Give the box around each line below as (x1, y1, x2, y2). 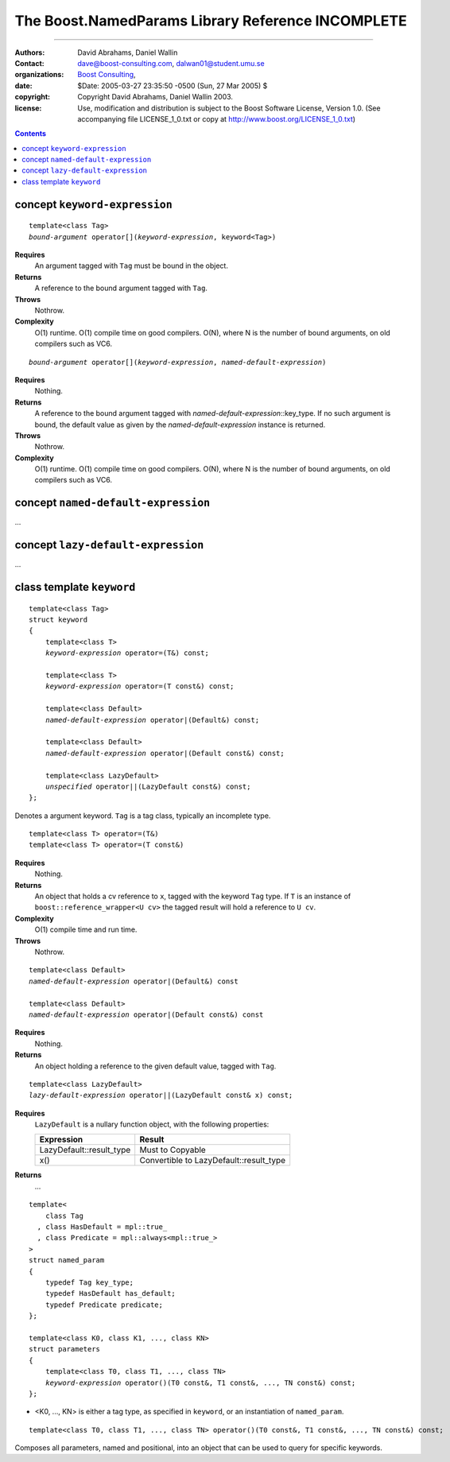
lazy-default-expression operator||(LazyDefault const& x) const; (29, 1091, 293, 1100)
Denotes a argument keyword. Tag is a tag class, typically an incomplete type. (14, 811, 271, 820)
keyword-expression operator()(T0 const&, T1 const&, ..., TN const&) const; (45, 1378, 356, 1387)
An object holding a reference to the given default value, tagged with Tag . (34, 1061, 277, 1071)
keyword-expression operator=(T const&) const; (45, 682, 235, 691)
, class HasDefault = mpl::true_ (37, 1223, 168, 1231)
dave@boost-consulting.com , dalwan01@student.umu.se (77, 58, 266, 68)
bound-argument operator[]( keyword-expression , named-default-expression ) (29, 358, 327, 366)
